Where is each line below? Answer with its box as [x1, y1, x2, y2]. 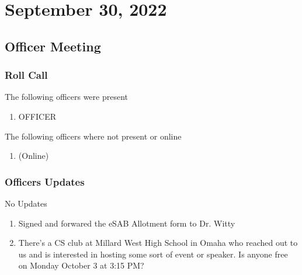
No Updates [5, 197, 47, 209]
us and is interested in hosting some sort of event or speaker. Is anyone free [18, 248, 288, 260]
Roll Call [5, 68, 48, 82]
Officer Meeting [5, 37, 101, 55]
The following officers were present [5, 90, 129, 103]
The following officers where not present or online [5, 130, 182, 142]
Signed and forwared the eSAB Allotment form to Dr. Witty [18, 217, 235, 229]
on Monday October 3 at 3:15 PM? [18, 259, 144, 271]
